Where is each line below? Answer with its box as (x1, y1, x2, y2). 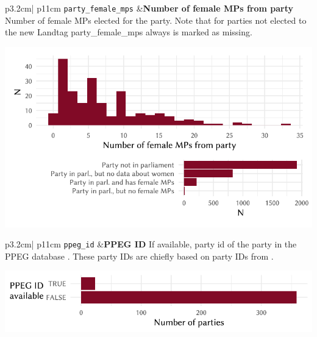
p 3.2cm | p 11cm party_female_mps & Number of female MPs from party (5, 2, 294, 14)
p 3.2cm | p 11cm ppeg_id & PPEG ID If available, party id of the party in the (5, 238, 297, 250)
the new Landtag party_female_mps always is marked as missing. (5, 26, 252, 38)
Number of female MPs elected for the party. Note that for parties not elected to (5, 13, 307, 26)
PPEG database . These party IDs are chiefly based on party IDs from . (5, 249, 274, 262)
